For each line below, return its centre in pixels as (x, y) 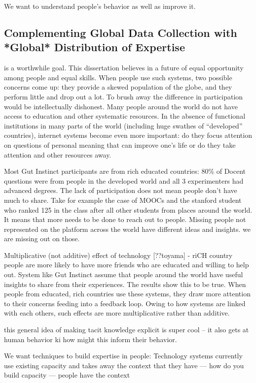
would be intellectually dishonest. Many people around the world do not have (121, 106)
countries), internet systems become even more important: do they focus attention (128, 135)
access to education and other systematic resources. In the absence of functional (125, 116)
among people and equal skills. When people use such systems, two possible (118, 77)
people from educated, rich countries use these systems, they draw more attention (127, 294)
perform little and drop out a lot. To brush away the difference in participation (124, 96)
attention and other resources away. (58, 154)
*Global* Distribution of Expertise (94, 47)
